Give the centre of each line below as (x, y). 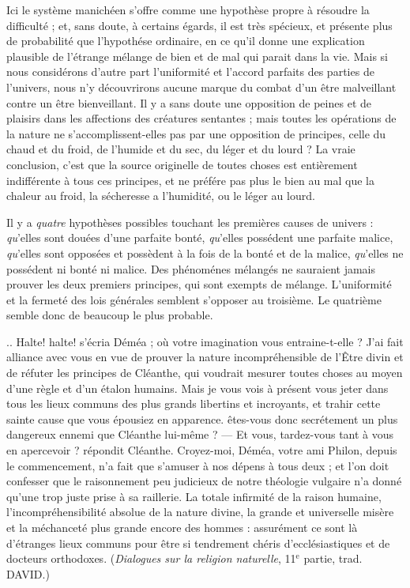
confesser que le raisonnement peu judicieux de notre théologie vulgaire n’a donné (204, 481)
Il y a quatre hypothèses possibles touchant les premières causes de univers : (190, 222)
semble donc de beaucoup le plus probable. (110, 315)
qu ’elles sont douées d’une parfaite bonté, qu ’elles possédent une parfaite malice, (200, 237)
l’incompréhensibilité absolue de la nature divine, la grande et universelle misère (200, 512)
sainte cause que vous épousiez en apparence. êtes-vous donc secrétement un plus (202, 418)
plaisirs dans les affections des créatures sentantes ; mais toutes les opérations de (201, 118)
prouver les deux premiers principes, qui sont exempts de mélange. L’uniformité (199, 284)
